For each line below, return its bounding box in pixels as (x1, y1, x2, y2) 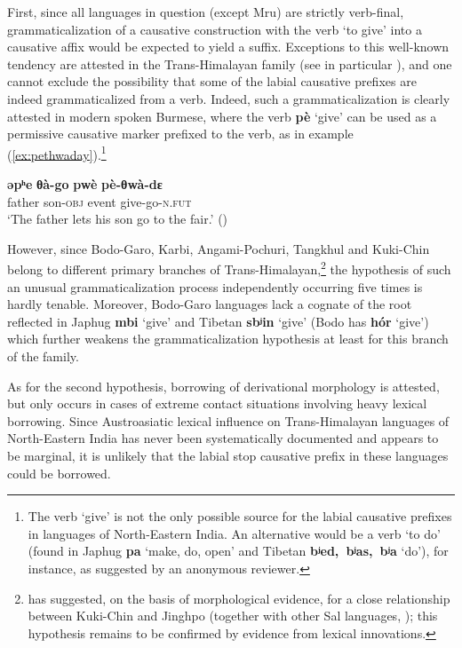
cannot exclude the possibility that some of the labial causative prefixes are (7, 72, 417, 91)
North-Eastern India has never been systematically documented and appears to (7, 429, 439, 447)
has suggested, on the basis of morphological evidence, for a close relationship (28, 589, 450, 607)
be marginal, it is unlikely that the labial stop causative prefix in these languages (7, 446, 449, 464)
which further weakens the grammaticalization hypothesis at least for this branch (7, 329, 449, 348)
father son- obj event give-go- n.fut (7, 192, 192, 210)
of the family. (7, 347, 79, 365)
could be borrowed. (7, 463, 111, 482)
